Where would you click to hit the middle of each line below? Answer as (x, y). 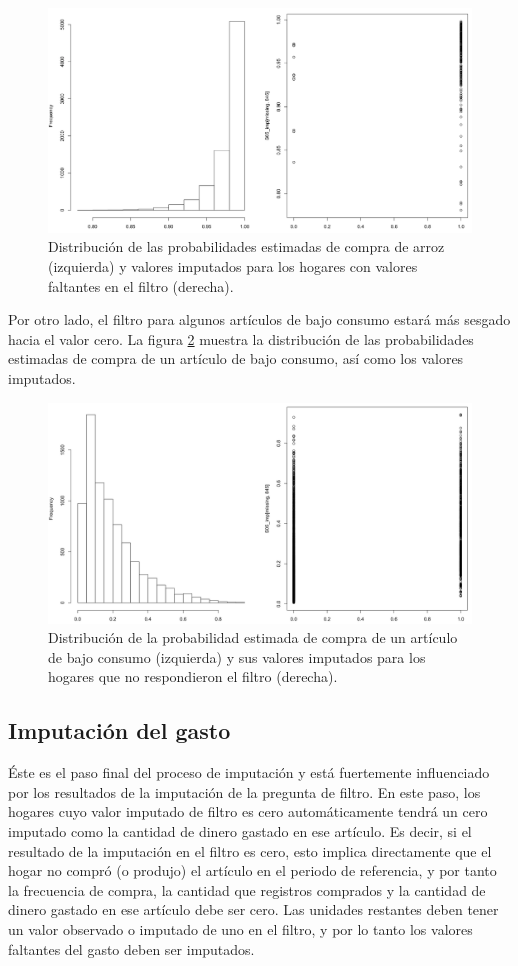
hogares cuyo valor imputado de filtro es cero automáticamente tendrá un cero (248, 811)
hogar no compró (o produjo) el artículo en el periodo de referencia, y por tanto (252, 870)
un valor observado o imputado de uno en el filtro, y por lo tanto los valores (240, 929)
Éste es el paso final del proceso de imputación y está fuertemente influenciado (249, 772)
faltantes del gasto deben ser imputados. (131, 948)
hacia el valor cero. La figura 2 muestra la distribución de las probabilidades (241, 338)
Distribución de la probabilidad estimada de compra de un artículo (253, 637)
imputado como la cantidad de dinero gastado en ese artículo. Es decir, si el (240, 831)
